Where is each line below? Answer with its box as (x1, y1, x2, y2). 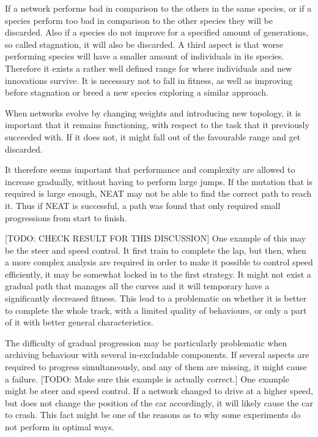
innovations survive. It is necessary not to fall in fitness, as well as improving (5, 74, 293, 86)
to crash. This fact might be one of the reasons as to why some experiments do (5, 408, 301, 421)
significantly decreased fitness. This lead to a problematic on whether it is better (5, 292, 307, 305)
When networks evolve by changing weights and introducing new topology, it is (5, 106, 301, 119)
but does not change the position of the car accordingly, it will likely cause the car (5, 396, 313, 409)
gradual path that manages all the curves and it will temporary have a (5, 279, 270, 292)
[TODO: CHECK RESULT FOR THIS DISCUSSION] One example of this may (5, 232, 306, 245)
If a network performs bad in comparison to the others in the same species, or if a (5, 2, 312, 14)
